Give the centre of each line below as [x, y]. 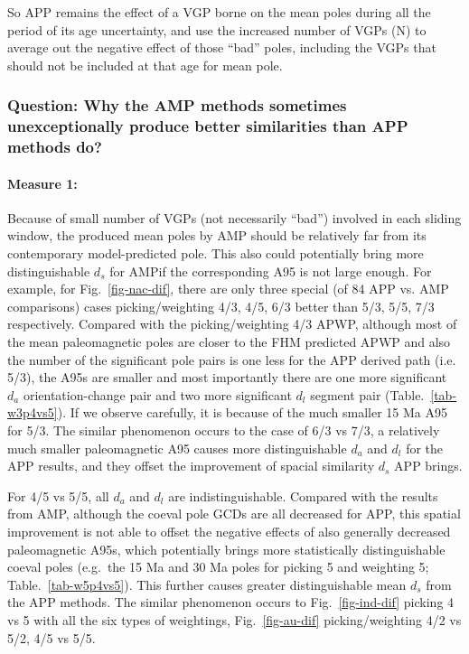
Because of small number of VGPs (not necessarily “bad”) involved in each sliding [234, 217]
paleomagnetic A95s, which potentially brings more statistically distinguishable [226, 549]
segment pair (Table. [367, 394]
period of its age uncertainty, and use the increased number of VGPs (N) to [217, 29]
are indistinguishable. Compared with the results [303, 495]
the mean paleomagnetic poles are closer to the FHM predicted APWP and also [229, 342]
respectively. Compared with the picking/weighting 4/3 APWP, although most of [232, 324]
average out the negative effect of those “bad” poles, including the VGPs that [222, 47]
